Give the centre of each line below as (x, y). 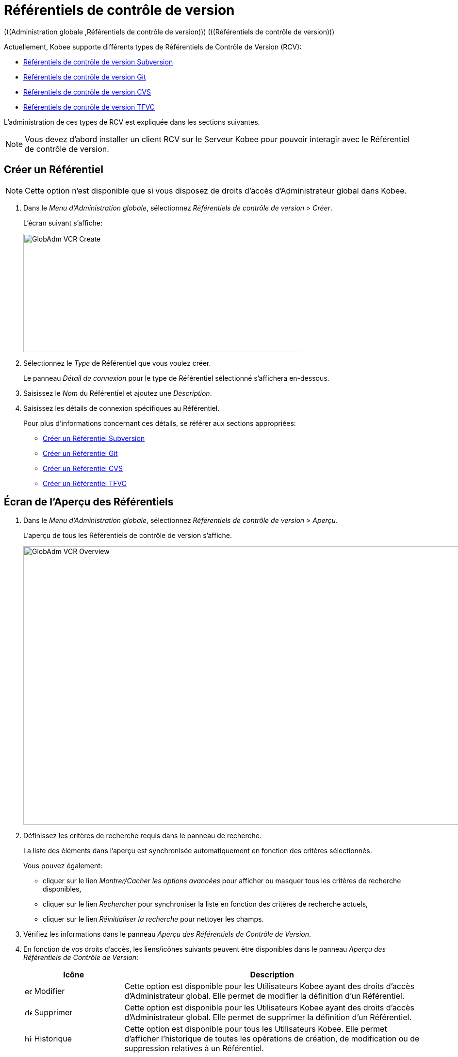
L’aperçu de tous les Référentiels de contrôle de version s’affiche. (128, 536)
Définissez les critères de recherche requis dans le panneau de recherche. (143, 836)
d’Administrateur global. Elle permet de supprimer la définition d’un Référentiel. (268, 1017)
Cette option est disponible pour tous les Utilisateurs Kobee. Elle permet (256, 1029)
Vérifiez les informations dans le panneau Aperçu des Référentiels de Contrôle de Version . (167, 934)
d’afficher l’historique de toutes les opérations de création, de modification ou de (272, 1039)
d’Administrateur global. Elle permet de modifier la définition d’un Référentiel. (264, 996)
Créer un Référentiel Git (80, 453)
